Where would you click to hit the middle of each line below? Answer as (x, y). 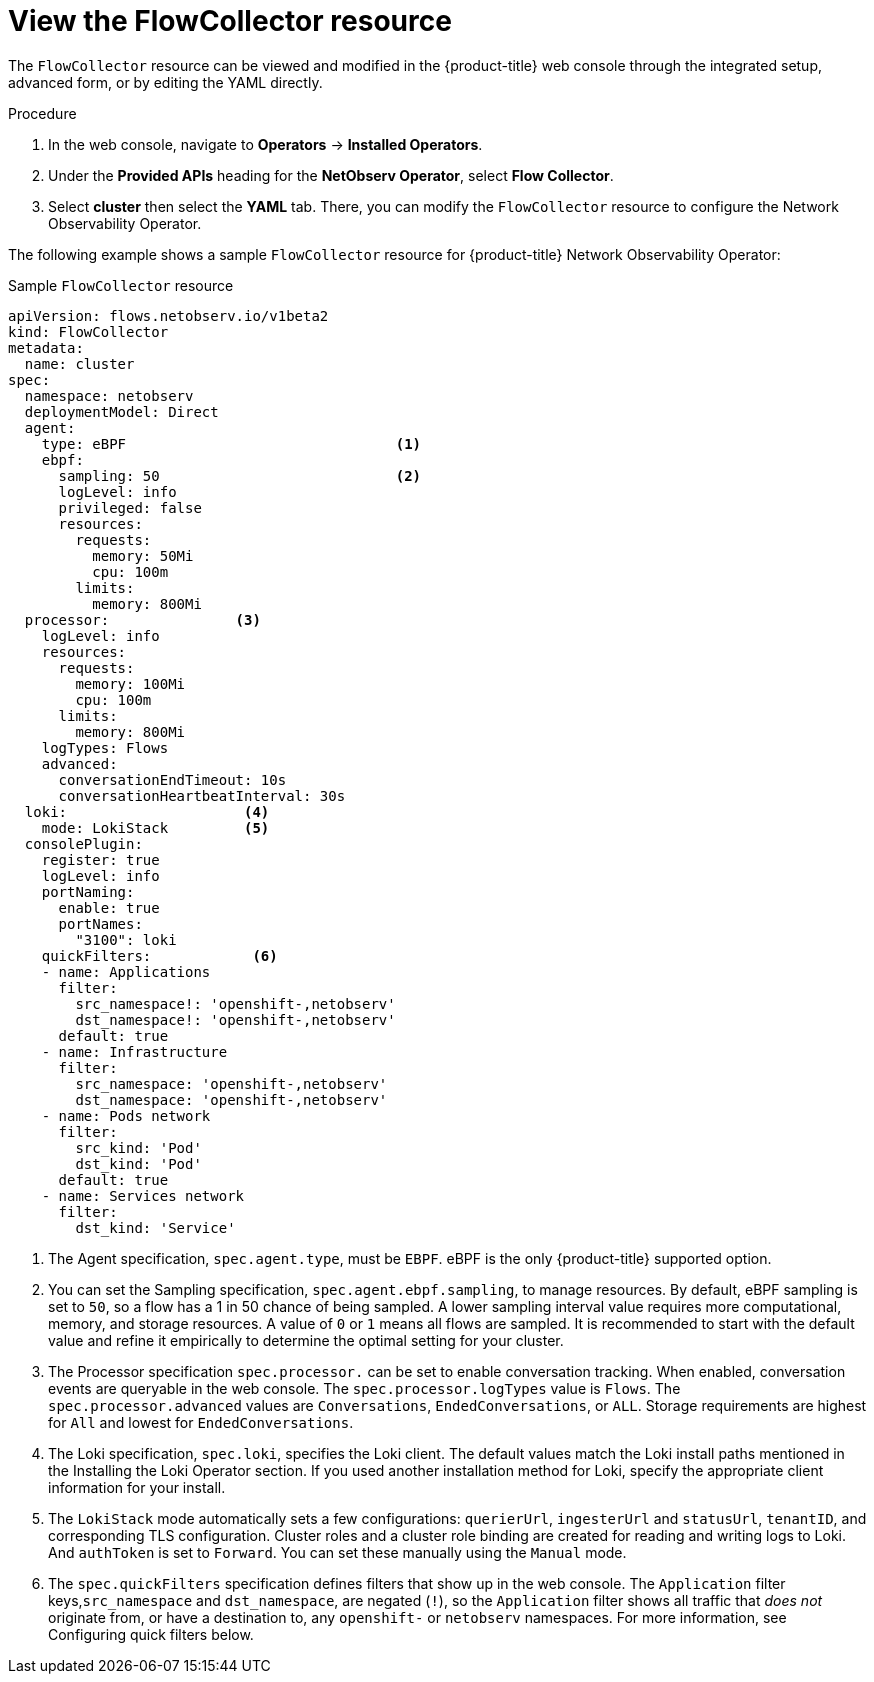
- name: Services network (143, 1195)
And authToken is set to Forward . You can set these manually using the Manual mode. (337, 1552)
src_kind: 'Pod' (138, 1147)
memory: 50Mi (143, 555)
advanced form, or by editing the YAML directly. (165, 82)
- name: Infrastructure (134, 1051)
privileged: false (130, 507)
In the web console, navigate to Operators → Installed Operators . (265, 144)
